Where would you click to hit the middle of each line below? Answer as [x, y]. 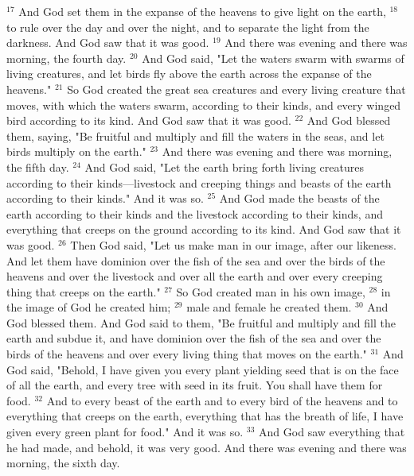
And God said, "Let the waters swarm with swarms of [273, 58]
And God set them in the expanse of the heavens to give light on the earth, [202, 11]
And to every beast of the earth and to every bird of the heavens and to [222, 400]
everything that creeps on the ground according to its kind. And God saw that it [204, 229]
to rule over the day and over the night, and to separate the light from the [188, 27]
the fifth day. [38, 166]
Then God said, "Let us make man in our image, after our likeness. [233, 244]
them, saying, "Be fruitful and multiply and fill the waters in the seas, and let [195, 135]
